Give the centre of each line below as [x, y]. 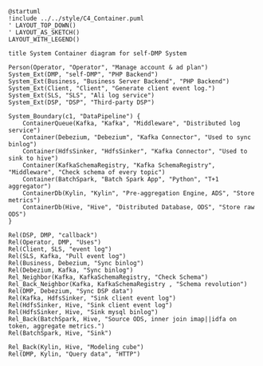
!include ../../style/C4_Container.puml [77, 18]
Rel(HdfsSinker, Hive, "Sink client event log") [90, 305]
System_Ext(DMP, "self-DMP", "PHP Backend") [83, 74]
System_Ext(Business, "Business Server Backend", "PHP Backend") [119, 82]
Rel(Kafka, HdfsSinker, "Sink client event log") [92, 298]
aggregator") [30, 186]
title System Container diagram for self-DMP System [98, 54]
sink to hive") [33, 158]
